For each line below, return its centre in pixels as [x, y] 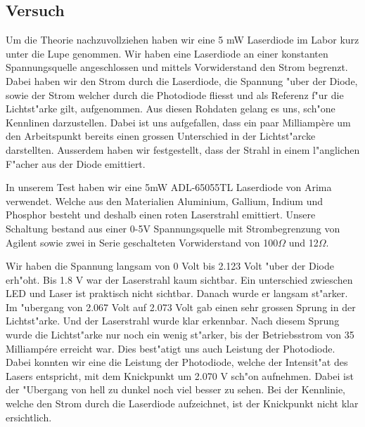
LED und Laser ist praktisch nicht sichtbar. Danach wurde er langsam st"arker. [177, 293]
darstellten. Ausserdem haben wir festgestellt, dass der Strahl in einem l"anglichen [183, 149]
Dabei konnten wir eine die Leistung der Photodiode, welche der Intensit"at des [177, 362]
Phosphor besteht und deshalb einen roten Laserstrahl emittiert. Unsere [161, 215]
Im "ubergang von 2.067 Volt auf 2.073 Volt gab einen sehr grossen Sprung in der [181, 307]
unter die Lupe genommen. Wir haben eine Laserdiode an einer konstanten [167, 53]
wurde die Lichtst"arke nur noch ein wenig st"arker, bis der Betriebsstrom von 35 [180, 335]
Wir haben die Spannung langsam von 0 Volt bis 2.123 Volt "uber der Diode [170, 266]
